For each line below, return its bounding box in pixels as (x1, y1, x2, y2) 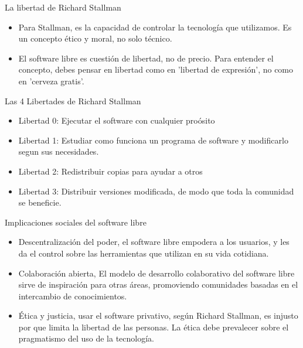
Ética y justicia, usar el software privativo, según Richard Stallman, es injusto (18, 309, 298, 322)
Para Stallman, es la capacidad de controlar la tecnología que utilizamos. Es (18, 21, 292, 33)
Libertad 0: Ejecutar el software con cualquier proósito (18, 114, 215, 127)
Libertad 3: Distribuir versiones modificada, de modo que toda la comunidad (18, 185, 294, 197)
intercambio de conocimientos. (18, 289, 127, 302)
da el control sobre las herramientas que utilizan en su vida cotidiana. (18, 247, 269, 259)
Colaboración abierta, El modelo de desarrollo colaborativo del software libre (18, 267, 295, 279)
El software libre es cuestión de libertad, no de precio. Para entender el (18, 52, 274, 64)
